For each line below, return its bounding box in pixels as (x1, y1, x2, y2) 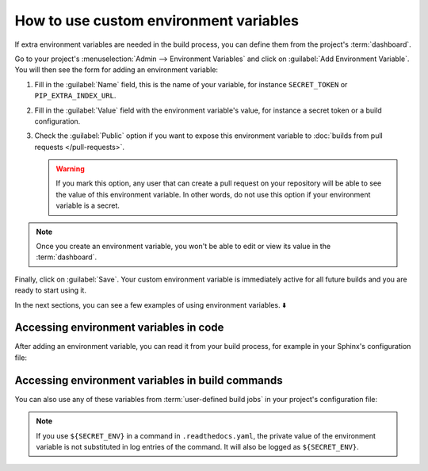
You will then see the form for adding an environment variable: (14, 65, 218, 75)
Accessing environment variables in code (14, 321, 224, 335)
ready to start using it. (14, 285, 87, 295)
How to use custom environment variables (14, 12, 299, 29)
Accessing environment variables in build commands (14, 373, 283, 387)
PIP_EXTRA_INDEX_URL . (34, 91, 117, 101)
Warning (55, 164, 85, 174)
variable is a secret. (55, 201, 120, 210)
